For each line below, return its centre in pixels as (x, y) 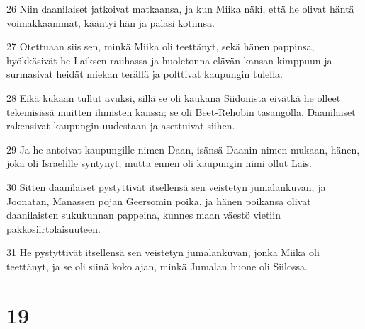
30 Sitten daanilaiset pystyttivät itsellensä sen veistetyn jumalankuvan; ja (166, 186)
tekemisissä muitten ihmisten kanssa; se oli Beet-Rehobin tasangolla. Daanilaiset (181, 111)
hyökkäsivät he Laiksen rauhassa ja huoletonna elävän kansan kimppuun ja (169, 60)
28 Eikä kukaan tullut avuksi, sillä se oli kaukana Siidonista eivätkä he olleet (174, 97)
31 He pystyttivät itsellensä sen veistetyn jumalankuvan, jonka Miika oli (163, 252)
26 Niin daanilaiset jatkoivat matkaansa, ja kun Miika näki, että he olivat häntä (180, 8)
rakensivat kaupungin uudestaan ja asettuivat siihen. (121, 126)
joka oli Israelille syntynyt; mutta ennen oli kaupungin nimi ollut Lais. (159, 163)
